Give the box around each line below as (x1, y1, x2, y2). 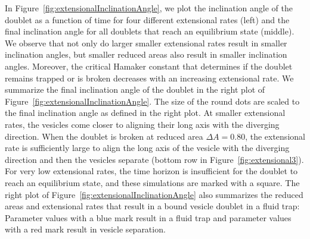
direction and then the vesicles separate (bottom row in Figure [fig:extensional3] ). (5, 153, 304, 165)
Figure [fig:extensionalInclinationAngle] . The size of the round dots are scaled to (5, 95, 300, 107)
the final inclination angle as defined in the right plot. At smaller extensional (5, 106, 286, 119)
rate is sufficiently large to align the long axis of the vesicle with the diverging (5, 141, 290, 154)
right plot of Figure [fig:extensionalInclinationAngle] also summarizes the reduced (5, 188, 303, 200)
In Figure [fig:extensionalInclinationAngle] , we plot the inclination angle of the (5, 2, 293, 14)
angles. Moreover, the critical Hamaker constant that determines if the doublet (5, 59, 293, 72)
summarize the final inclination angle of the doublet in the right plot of (5, 83, 265, 96)
